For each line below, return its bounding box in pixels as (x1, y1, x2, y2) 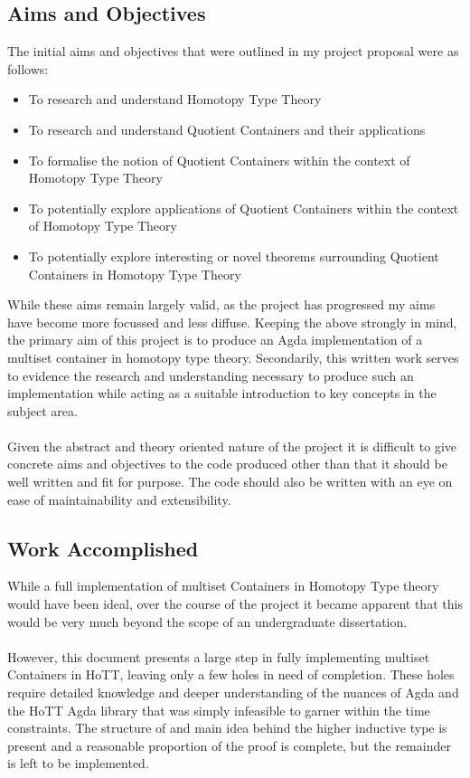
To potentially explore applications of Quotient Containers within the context (28, 198, 459, 217)
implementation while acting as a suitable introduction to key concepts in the (7, 384, 437, 403)
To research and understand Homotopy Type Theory (28, 90, 322, 109)
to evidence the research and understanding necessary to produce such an (7, 365, 414, 384)
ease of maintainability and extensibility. (7, 489, 231, 508)
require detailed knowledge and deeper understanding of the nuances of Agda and (7, 683, 459, 702)
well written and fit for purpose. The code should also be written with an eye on (7, 472, 453, 491)
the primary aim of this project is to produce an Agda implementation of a (7, 330, 423, 349)
